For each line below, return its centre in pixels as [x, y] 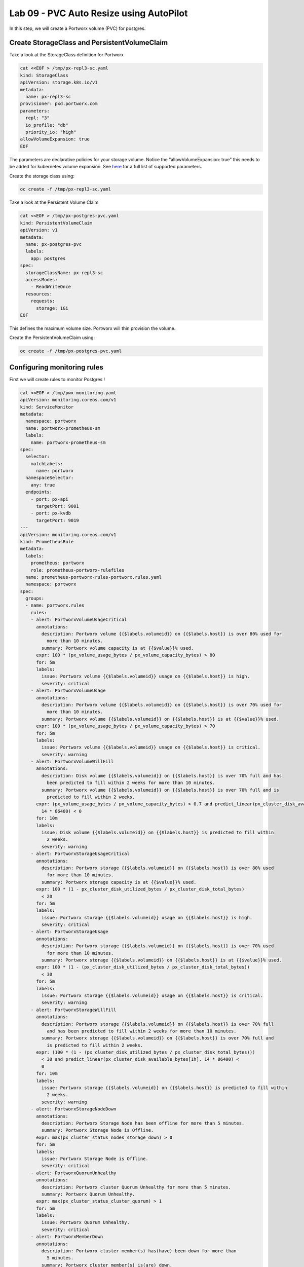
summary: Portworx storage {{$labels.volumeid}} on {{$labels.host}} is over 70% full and [158, 1038]
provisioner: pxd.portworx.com [59, 104]
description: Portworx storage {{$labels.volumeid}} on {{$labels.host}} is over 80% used [158, 868]
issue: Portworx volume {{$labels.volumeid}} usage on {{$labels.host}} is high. [146, 676]
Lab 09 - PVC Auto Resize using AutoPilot [99, 13]
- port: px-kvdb [51, 513]
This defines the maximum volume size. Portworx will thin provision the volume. [92, 328]
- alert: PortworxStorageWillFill [73, 1010]
